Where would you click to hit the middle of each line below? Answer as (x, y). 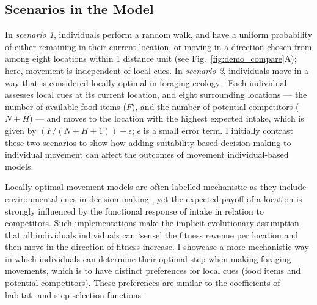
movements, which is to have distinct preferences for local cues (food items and (153, 270)
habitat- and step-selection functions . (76, 294)
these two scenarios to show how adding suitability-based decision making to (148, 142)
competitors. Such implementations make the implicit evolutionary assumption (152, 223)
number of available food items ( (66, 106)
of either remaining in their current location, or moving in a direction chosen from (158, 46)
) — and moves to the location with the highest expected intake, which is (167, 118)
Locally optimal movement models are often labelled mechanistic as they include (156, 187)
